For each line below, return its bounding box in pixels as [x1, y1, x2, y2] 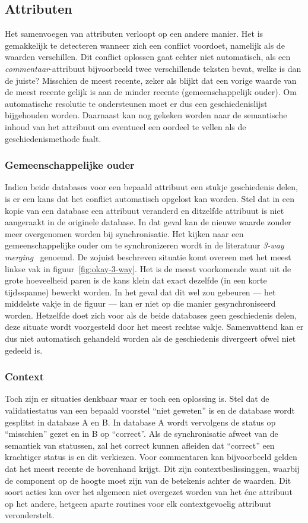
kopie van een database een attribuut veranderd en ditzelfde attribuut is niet [5, 204, 284, 216]
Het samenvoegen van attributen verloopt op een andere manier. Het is [5, 27, 263, 40]
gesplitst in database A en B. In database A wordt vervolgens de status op [5, 415, 276, 428]
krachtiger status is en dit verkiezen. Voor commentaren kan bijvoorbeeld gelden [5, 450, 297, 463]
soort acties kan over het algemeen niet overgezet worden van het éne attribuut [5, 486, 293, 498]
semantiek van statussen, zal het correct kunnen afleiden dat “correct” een [5, 439, 275, 451]
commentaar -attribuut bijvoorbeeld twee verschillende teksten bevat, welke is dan [5, 62, 301, 74]
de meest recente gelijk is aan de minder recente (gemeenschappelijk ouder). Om [5, 86, 297, 98]
